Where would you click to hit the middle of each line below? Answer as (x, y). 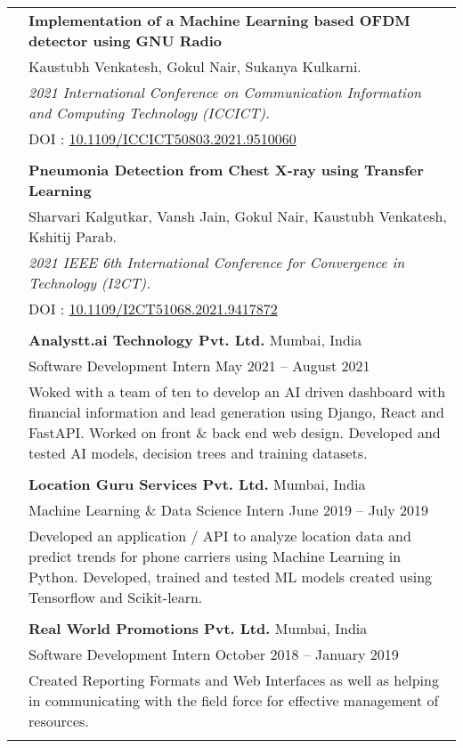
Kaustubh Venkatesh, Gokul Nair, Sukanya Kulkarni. (195, 66)
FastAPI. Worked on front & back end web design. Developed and (235, 432)
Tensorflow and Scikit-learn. (116, 597)
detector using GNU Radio (126, 41)
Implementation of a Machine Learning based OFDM (219, 20)
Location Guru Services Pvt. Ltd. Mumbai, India (197, 484)
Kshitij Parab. (73, 236)
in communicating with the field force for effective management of (234, 700)
